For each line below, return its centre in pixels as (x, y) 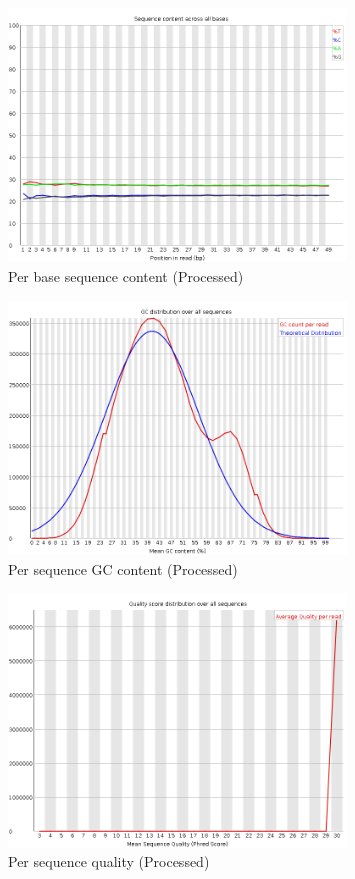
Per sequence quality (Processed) (109, 861)
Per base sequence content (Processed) (126, 275)
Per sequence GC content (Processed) (123, 568)
